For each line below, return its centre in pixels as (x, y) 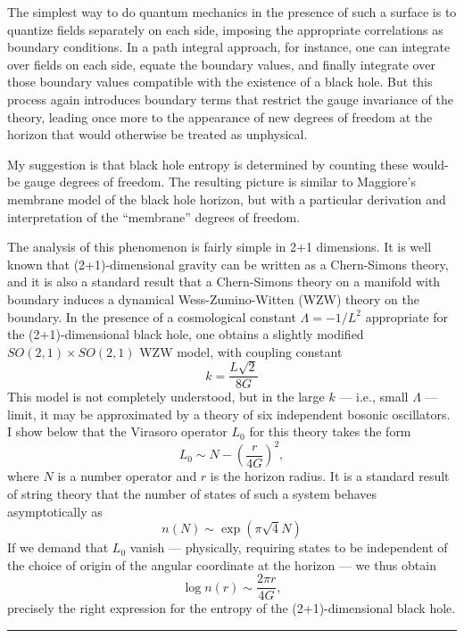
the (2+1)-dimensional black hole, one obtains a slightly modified (186, 334)
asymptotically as (55, 511)
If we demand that (58, 547)
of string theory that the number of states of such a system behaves (192, 493)
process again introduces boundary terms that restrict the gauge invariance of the (230, 99)
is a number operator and (127, 476)
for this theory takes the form (330, 431)
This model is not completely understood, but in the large (166, 397)
